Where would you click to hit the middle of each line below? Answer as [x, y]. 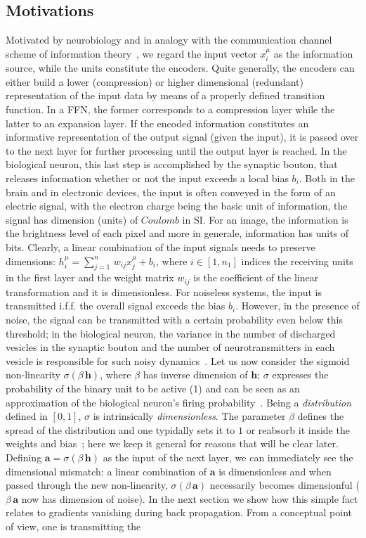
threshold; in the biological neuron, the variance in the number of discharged [171, 333]
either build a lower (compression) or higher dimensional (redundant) [155, 81]
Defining [24, 457]
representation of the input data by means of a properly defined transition [165, 95]
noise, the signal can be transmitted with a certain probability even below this [174, 319]
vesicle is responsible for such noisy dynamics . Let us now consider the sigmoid [178, 360]
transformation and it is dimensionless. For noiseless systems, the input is [164, 292]
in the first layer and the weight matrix [90, 277]
